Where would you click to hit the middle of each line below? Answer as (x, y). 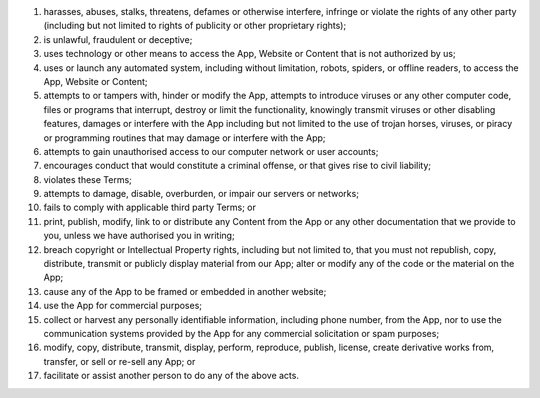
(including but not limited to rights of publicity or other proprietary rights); (195, 26)
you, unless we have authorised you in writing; (139, 236)
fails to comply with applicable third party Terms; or (150, 207)
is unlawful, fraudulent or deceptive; (118, 39)
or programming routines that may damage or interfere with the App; (184, 137)
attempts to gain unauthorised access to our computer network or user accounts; (211, 151)
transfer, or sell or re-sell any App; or (119, 361)
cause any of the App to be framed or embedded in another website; (185, 291)
